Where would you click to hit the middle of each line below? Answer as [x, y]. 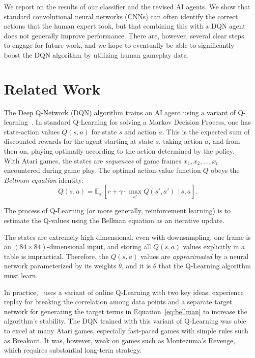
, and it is [136, 266]
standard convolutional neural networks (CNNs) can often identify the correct [121, 16]
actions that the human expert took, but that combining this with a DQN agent [125, 26]
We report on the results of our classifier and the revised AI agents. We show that [127, 6]
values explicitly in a [214, 246]
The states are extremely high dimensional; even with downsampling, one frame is [127, 237]
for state [104, 131]
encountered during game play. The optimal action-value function [102, 170]
